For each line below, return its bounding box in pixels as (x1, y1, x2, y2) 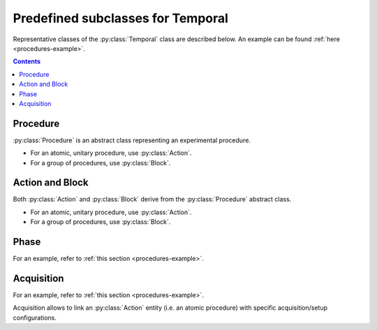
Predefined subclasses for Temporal (13, 10, 228, 26)
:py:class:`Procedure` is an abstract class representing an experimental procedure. (13, 136, 251, 144)
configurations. (13, 313, 57, 322)
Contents (13, 57, 41, 66)
